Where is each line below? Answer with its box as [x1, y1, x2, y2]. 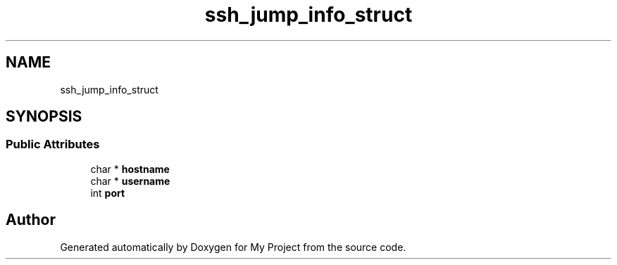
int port [90, 186, 125, 199]
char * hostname [90, 162, 170, 175]
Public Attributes [6, 137, 100, 152]
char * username [90, 174, 170, 187]
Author [6, 211, 56, 229]
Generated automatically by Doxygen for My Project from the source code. [60, 240, 406, 253]
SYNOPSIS [6, 108, 82, 126]
